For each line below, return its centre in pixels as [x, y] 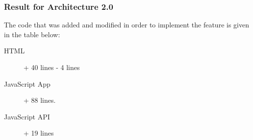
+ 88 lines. [40, 100]
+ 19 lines [39, 133]
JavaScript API [27, 116]
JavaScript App [27, 83]
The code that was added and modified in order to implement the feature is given [126, 25]
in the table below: [32, 34]
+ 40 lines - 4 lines [52, 67]
